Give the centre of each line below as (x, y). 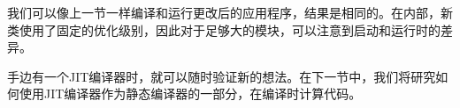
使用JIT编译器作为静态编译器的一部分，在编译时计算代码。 (190, 94)
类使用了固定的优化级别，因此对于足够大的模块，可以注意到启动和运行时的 (224, 29)
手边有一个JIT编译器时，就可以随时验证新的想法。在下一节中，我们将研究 (222, 76)
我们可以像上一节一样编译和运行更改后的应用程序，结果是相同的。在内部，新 (230, 12)
